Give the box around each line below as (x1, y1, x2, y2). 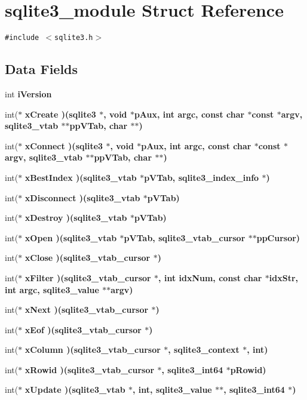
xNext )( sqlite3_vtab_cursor (24, 303, 149, 316)
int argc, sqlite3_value (5, 283, 99, 296)
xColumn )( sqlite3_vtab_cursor (24, 343, 161, 356)
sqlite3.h (54, 33, 93, 42)
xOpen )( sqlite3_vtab (24, 231, 117, 244)
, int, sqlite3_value (133, 383, 212, 396)
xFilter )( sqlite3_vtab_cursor (24, 271, 151, 284)
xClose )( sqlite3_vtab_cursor (24, 251, 151, 264)
